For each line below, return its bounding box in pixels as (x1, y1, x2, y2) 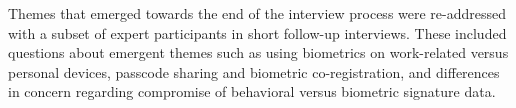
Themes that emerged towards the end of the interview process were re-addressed (8, 3, 507, 23)
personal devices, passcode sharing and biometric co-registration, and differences (8, 61, 500, 82)
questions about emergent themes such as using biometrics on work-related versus (8, 42, 509, 63)
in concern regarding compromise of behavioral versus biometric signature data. (8, 81, 496, 102)
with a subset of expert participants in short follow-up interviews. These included (8, 22, 507, 43)
